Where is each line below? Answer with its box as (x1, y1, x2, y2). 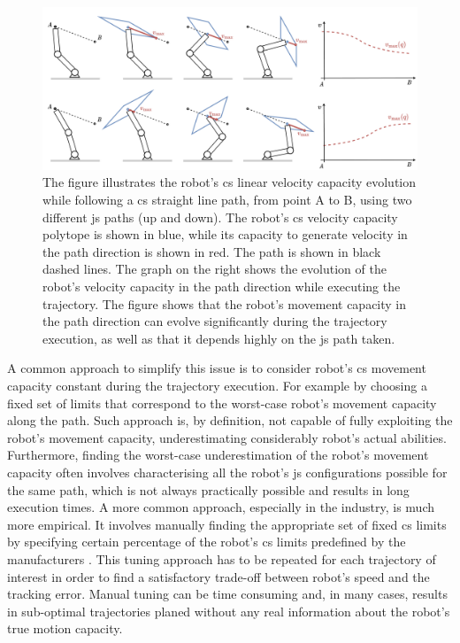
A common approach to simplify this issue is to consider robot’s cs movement (7, 359, 426, 377)
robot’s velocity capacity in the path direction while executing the (42, 277, 401, 295)
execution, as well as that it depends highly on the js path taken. (42, 329, 395, 347)
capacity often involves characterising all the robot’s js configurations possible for (7, 462, 448, 481)
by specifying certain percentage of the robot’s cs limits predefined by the (7, 532, 406, 551)
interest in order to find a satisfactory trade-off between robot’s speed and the (7, 567, 430, 585)
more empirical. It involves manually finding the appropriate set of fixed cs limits (7, 515, 447, 533)
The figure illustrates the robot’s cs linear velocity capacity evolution (42, 173, 417, 191)
